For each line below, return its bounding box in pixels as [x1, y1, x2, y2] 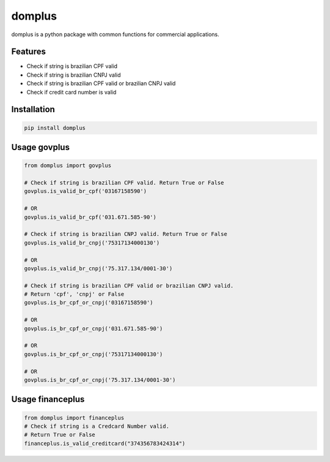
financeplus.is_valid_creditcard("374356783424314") [24, 440, 186, 447]
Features [11, 47, 46, 57]
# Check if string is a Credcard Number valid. [24, 423, 169, 430]
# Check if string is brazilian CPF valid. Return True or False [24, 180, 224, 186]
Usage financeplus [11, 394, 85, 404]
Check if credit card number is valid [26, 88, 117, 96]
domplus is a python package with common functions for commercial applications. [11, 31, 219, 38]
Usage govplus [11, 142, 70, 153]
